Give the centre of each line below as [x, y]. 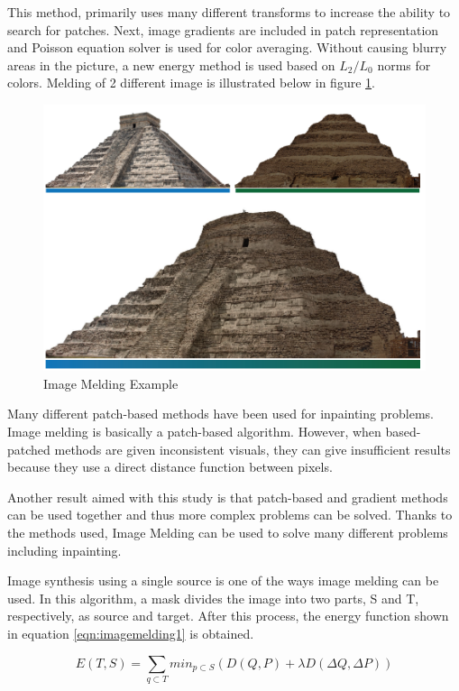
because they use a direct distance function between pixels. [170, 467]
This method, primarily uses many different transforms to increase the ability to [229, 12]
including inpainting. [64, 550]
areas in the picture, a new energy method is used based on [171, 64]
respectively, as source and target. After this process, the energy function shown [228, 616]
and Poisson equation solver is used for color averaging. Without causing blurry [227, 47]
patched [29, 449]
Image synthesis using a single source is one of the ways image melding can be [223, 580]
